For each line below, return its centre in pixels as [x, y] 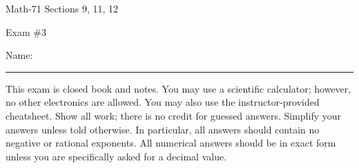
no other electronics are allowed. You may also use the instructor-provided [163, 102]
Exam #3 [26, 31]
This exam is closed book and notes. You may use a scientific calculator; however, [178, 88]
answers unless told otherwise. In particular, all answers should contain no [163, 129]
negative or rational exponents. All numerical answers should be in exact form [171, 143]
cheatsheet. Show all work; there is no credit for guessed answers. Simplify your [174, 115]
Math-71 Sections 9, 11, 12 [62, 8]
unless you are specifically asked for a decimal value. [116, 156]
